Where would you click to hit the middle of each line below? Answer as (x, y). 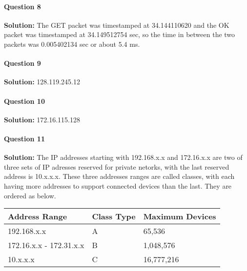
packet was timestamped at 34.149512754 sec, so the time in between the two (120, 34)
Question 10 (24, 101)
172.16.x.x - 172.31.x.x (46, 245)
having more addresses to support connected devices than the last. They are (118, 185)
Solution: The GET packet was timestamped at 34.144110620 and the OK (117, 25)
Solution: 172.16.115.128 (42, 119)
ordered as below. (30, 195)
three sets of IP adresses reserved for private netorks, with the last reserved (117, 166)
